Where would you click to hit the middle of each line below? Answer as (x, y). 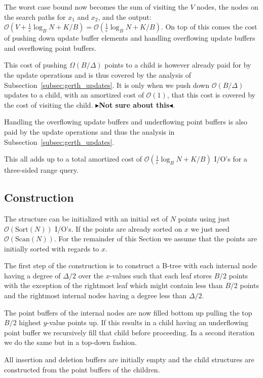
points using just (204, 218)
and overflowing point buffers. (50, 48)
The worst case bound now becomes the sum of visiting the (96, 7)
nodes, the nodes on (228, 7)
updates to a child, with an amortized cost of (74, 95)
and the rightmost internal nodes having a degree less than (96, 295)
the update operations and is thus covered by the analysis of (98, 74)
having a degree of (32, 275)
